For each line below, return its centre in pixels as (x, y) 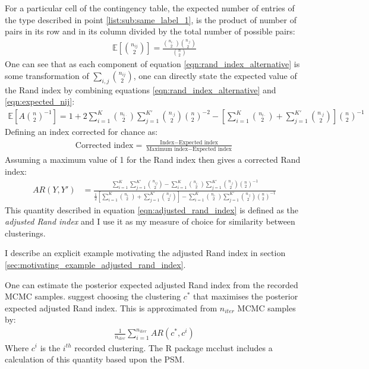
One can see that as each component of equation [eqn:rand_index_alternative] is (152, 64)
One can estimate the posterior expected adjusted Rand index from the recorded (152, 284)
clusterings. (25, 233)
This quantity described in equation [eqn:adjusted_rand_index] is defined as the (152, 209)
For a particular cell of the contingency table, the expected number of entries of (150, 8)
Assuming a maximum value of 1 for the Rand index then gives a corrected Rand (153, 160)
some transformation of (47, 76)
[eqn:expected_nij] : (40, 101)
